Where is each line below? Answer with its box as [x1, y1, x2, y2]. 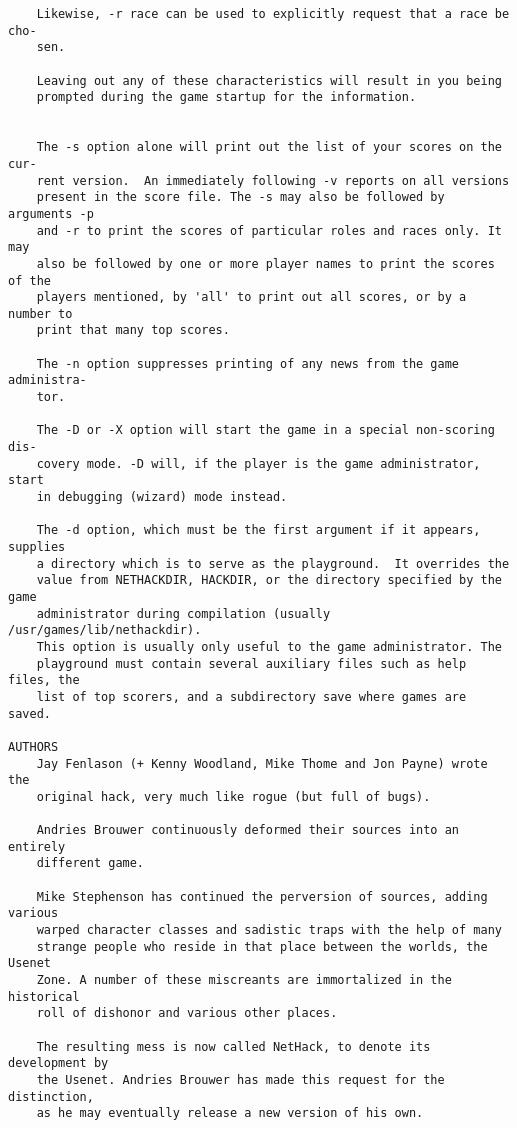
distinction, [8, 1089, 94, 1104]
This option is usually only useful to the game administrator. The [36, 639, 502, 654]
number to [8, 306, 73, 321]
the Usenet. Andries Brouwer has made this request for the [36, 1073, 445, 1087]
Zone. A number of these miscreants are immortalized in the [36, 973, 452, 988]
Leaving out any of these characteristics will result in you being [36, 73, 502, 88]
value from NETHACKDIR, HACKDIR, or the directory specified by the [36, 573, 502, 588]
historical [8, 989, 80, 1004]
